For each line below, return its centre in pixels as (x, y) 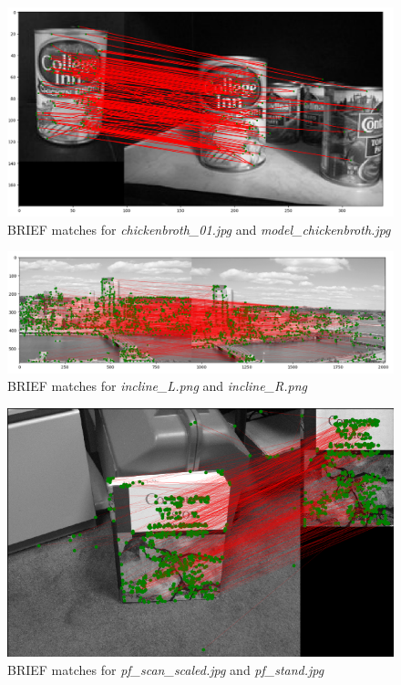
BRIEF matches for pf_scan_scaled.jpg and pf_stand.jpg (166, 669)
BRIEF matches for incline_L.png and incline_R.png (157, 386)
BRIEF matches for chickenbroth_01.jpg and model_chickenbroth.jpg (199, 229)
